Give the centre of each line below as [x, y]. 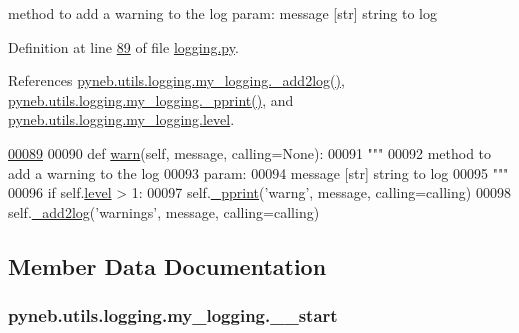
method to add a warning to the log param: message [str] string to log [223, 13]
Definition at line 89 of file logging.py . [123, 46]
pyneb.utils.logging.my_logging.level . [121, 119]
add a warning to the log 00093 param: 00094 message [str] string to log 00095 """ [258, 172]
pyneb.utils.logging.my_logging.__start [173, 315]
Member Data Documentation [167, 265]
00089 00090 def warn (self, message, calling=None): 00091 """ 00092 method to [250, 152]
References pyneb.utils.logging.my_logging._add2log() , [176, 80]
